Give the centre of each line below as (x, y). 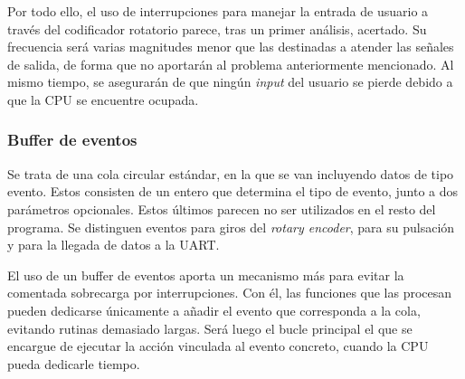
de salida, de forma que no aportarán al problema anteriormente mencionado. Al (231, 64)
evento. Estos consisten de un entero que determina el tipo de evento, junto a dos (233, 191)
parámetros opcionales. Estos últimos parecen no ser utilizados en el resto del (222, 208)
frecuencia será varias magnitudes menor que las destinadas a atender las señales (231, 47)
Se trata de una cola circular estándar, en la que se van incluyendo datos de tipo (231, 173)
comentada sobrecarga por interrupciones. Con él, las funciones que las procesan (230, 293)
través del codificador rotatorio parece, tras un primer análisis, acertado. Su (217, 28)
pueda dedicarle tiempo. (74, 363)
